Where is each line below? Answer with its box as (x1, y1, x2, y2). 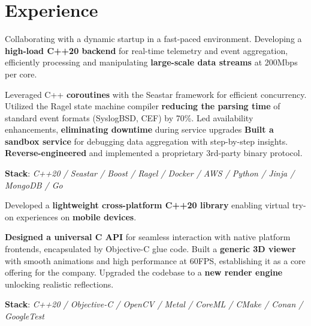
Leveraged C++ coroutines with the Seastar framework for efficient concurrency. (5, 88, 307, 100)
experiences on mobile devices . (16, 210, 137, 223)
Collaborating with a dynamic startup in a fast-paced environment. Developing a (5, 32, 302, 45)
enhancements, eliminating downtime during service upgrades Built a (5, 123, 274, 136)
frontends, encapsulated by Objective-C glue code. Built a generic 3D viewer (5, 243, 296, 255)
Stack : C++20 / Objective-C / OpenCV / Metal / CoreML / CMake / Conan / (5, 298, 303, 310)
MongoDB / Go (5, 178, 63, 191)
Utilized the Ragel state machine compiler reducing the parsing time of (5, 100, 280, 112)
